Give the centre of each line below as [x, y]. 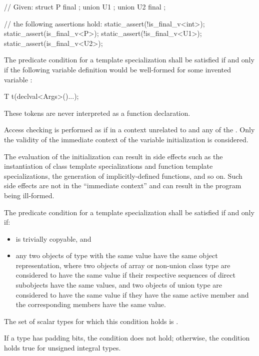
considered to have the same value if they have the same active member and [132, 294]
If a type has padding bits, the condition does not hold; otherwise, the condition [127, 338]
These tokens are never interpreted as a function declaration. [97, 113]
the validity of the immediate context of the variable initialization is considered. [126, 139]
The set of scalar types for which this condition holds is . [91, 321]
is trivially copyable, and [53, 238]
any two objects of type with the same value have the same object [117, 255]
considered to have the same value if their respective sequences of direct [125, 275]
